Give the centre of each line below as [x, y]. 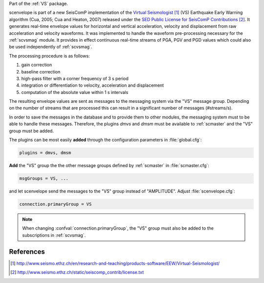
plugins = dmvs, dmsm [45, 153]
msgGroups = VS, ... [44, 178]
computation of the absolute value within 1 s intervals [75, 92]
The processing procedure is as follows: [49, 56]
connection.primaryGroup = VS [55, 204]
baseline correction [41, 71]
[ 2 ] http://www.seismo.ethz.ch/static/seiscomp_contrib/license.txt [77, 272]
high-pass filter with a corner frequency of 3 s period [75, 78]
